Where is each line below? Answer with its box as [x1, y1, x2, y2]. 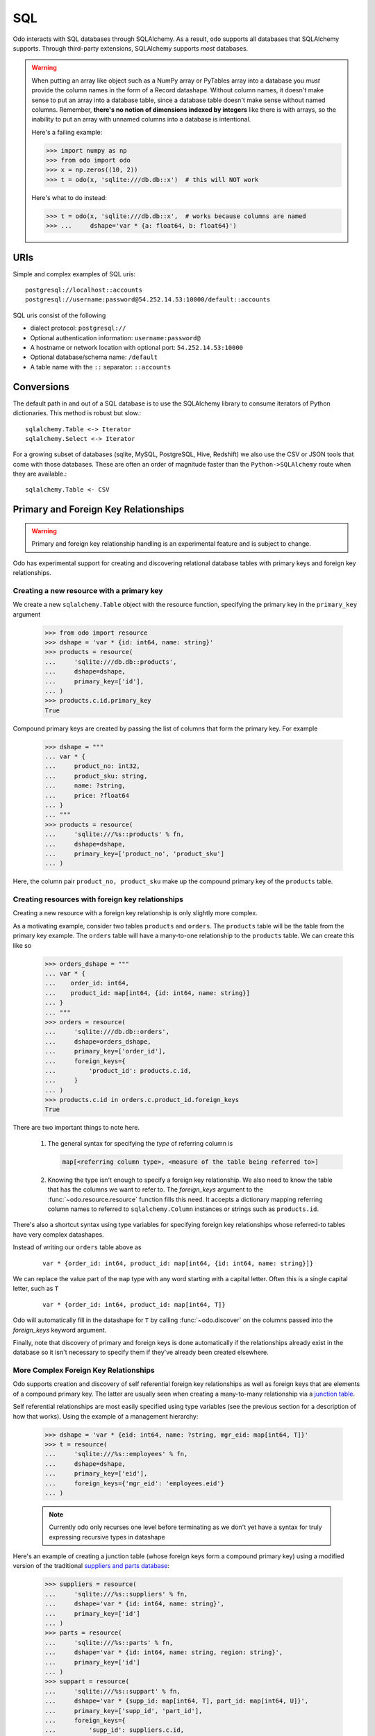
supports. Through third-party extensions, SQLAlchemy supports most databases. [12, 44, 249, 52]
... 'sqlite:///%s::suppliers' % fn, [44, 1590, 188, 1598]
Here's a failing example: [31, 128, 103, 136]
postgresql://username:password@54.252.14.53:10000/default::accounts [25, 296, 271, 303]
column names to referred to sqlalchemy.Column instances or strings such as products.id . [47, 1205, 319, 1213]
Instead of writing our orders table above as [12, 1243, 142, 1251]
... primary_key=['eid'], [44, 1469, 148, 1478]
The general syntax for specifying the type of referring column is [47, 1139, 233, 1147]
